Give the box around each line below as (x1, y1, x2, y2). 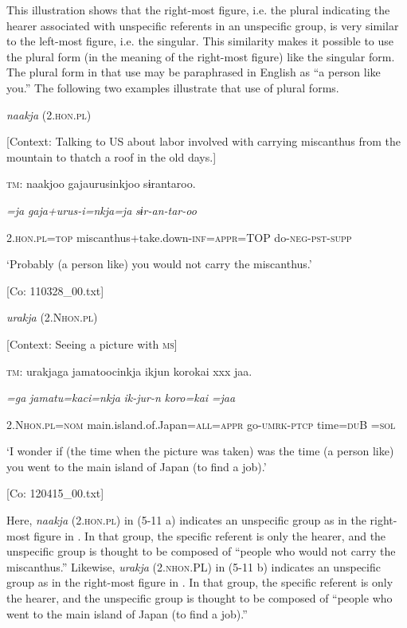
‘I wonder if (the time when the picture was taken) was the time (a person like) (6, 443, 394, 459)
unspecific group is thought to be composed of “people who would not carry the (6, 543, 396, 560)
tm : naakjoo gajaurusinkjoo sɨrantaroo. (6, 175, 196, 192)
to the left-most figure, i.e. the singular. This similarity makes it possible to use (6, 33, 394, 49)
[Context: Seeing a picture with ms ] (6, 335, 178, 352)
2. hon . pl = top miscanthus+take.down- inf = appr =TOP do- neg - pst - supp (6, 228, 352, 245)
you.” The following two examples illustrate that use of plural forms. (6, 79, 339, 96)
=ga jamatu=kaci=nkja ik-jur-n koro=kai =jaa (6, 389, 236, 406)
